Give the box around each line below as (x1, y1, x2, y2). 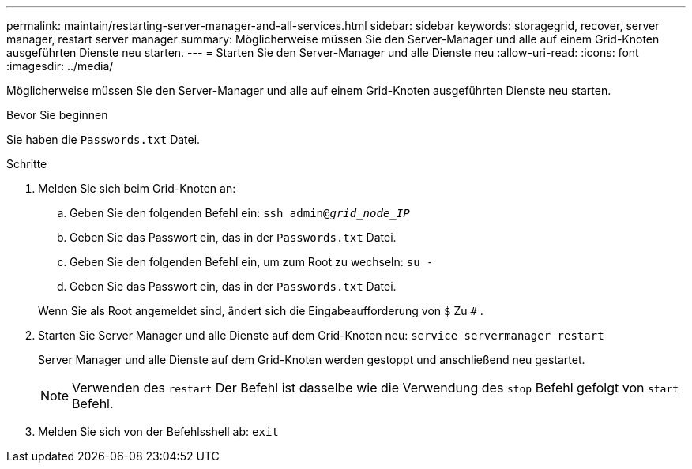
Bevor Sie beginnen (6, 108, 108, 122)
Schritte (6, 157, 47, 171)
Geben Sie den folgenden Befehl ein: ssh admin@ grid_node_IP (70, 206, 410, 219)
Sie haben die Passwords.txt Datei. (6, 133, 201, 146)
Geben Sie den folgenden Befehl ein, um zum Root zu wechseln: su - (70, 255, 434, 268)
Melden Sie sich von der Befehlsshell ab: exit (38, 425, 279, 438)
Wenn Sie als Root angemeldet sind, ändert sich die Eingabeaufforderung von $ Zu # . (38, 304, 483, 317)
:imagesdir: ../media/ (6, 59, 114, 73)
